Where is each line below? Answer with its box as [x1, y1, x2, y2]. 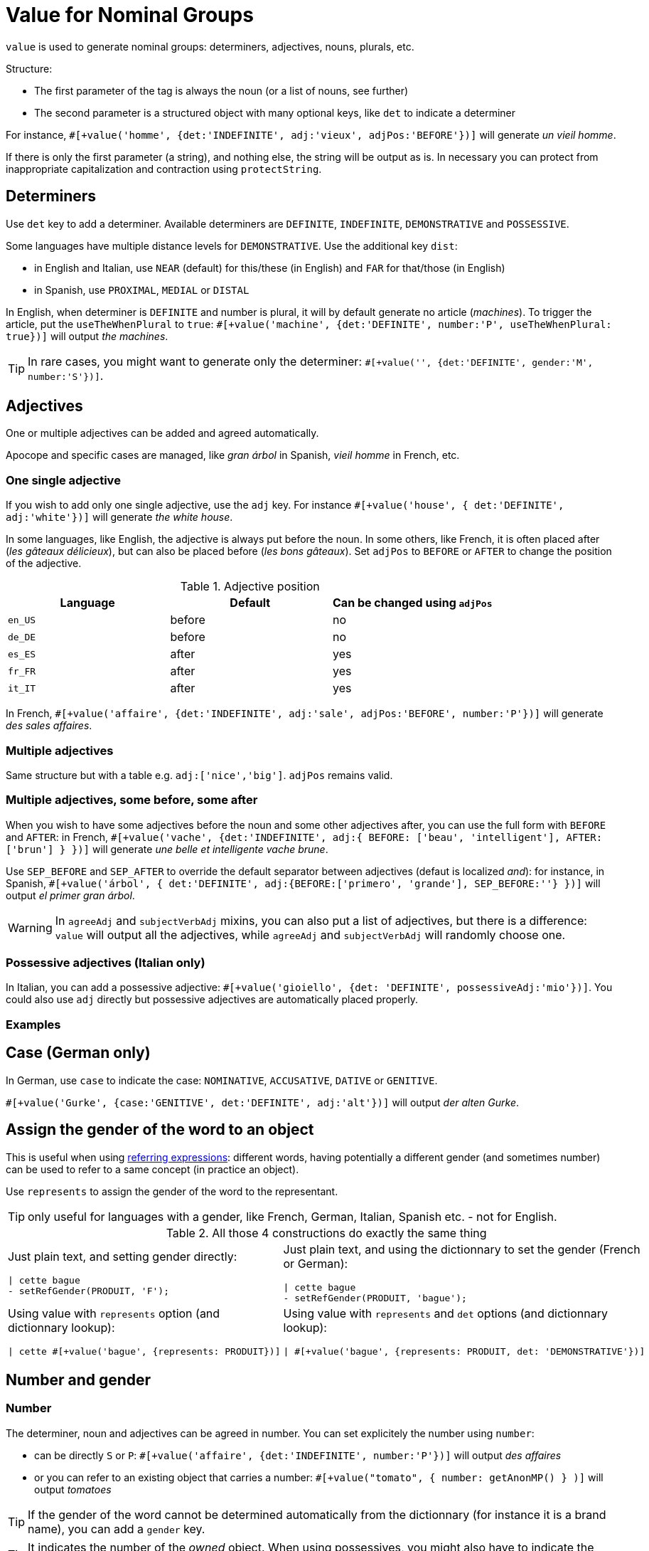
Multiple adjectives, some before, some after [6, 793, 258, 808]
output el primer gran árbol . [6, 889, 135, 901]
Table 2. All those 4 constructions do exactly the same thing [166, 1225, 487, 1240]
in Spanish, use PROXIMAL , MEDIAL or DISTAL [34, 283, 250, 296]
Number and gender [6, 1370, 151, 1389]
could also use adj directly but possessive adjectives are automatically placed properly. [6, 993, 418, 1006]
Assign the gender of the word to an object [6, 1121, 314, 1139]
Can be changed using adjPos [333, 595, 493, 610]
